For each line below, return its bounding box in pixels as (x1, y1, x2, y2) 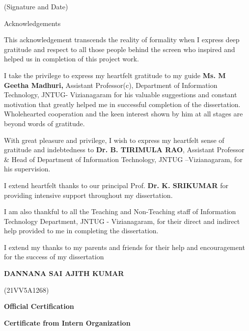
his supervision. (4, 164, 51, 174)
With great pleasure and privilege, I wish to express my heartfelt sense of (4, 135, 224, 145)
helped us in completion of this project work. (4, 54, 139, 64)
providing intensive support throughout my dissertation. (4, 190, 173, 200)
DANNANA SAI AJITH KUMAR (4, 268, 124, 278)
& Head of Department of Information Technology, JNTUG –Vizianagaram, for (4, 154, 243, 164)
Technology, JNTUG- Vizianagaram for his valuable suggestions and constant (4, 89, 237, 100)
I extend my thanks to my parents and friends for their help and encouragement (4, 242, 245, 252)
